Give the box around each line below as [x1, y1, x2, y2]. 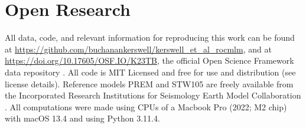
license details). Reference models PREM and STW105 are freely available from [5, 77, 294, 90]
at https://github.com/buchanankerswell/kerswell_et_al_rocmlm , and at [5, 42, 272, 55]
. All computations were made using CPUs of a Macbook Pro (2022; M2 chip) [5, 100, 287, 113]
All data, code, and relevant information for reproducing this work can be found [5, 31, 295, 44]
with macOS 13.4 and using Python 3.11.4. [5, 112, 160, 124]
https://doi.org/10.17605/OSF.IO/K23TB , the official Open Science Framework [5, 54, 294, 67]
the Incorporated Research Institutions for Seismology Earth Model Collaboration [5, 89, 301, 101]
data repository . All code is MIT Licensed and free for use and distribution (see [5, 65, 296, 78]
